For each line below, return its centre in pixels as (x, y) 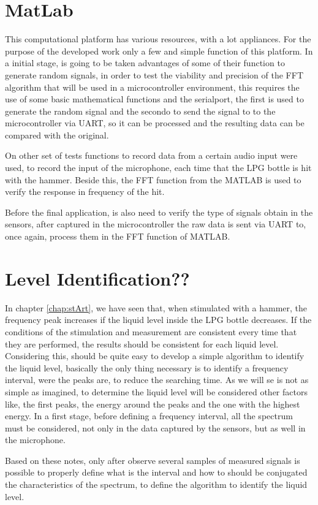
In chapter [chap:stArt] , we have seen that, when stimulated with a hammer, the (156, 307)
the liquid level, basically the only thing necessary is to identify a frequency (147, 367)
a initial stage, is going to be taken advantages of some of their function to (145, 63)
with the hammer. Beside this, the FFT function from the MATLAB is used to (153, 179)
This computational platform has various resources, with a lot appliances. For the (158, 39)
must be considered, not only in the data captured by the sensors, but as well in (155, 427)
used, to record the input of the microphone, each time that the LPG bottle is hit (158, 168)
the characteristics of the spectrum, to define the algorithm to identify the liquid (156, 484)
